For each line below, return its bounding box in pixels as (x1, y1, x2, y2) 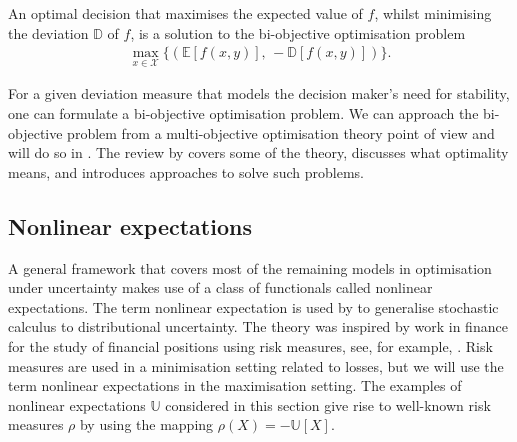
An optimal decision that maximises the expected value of (8, 3, 363, 23)
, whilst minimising (374, 3, 492, 23)
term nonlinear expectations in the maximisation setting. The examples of (8, 375, 462, 396)
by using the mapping (79, 414, 214, 435)
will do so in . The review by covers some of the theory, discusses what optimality (8, 142, 509, 163)
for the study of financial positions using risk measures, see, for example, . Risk (8, 335, 493, 356)
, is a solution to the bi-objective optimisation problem (130, 22, 466, 43)
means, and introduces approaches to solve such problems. (8, 161, 365, 182)
